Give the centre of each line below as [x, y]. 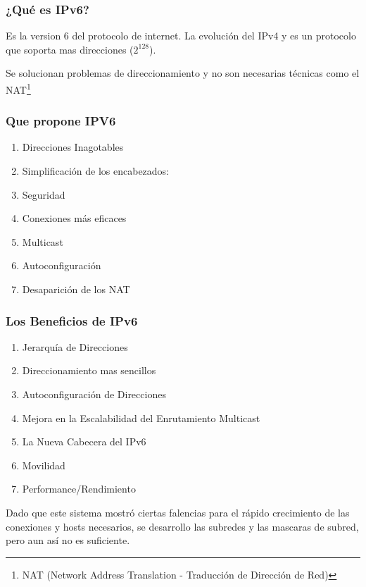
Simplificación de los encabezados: [96, 171]
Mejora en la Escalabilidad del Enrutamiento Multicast [141, 418]
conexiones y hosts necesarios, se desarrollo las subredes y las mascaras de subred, [182, 526]
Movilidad [44, 465]
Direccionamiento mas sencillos [89, 370]
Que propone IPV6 [61, 121]
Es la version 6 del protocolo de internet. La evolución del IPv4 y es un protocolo [181, 36]
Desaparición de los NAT [76, 289]
